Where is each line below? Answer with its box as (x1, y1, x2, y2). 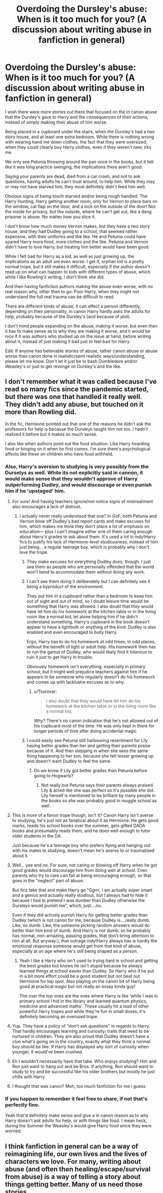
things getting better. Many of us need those (5, 1180, 143, 1188)
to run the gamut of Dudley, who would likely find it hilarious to (26, 649, 152, 655)
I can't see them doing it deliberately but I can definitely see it (26, 578, 150, 584)
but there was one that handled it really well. (5, 393, 142, 401)
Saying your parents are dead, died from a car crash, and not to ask (5, 173, 141, 179)
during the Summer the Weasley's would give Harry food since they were (5, 1123, 152, 1129)
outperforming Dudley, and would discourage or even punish (5, 481, 152, 488)
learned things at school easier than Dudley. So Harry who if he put (19, 968, 154, 974)
